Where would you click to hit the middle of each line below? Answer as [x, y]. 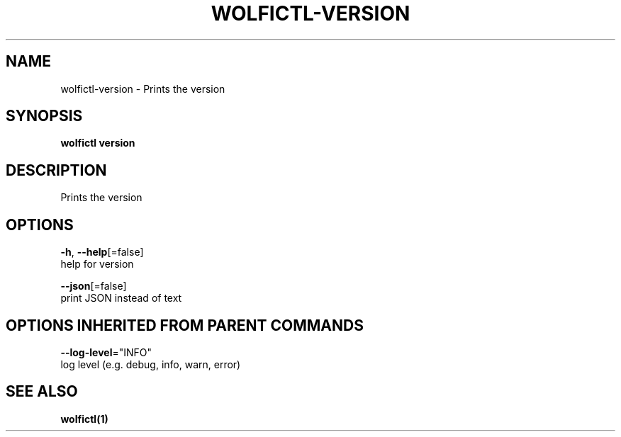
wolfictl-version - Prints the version [143, 89]
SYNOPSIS [44, 116]
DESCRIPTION [56, 170]
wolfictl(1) [84, 419]
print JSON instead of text [121, 298]
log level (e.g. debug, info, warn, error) [151, 364]
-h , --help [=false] [102, 252]
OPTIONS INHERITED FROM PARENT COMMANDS [185, 325]
